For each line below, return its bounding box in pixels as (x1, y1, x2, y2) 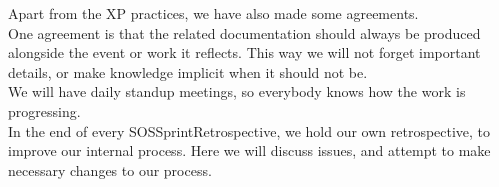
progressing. (8, 100, 81, 121)
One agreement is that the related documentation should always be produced (8, 22, 481, 43)
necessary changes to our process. (8, 159, 212, 180)
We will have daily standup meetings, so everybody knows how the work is (8, 81, 466, 102)
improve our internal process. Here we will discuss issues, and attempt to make (8, 140, 491, 161)
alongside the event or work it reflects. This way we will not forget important (8, 42, 481, 63)
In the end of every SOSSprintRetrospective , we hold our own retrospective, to (8, 120, 491, 141)
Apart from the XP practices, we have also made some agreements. (8, 3, 419, 23)
